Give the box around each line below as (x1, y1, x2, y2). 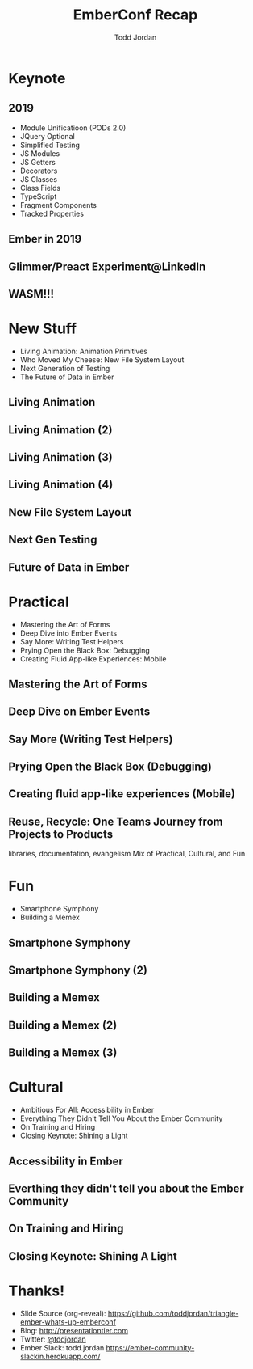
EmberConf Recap (73, 6, 198, 24)
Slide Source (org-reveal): (19, 1308, 106, 1318)
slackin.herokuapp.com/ (19, 1351, 101, 1361)
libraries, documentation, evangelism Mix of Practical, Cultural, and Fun (8, 849, 246, 859)
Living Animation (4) (8, 478, 114, 492)
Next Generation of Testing (19, 363, 110, 373)
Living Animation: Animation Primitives (19, 346, 147, 356)
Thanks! (8, 1282, 65, 1299)
